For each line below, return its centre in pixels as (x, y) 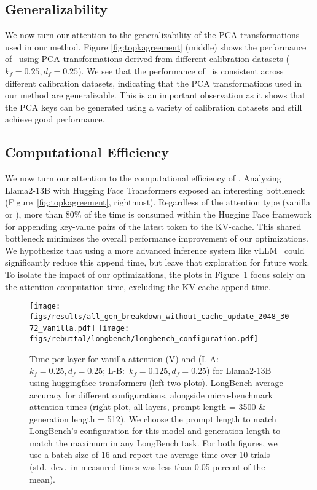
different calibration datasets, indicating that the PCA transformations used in (153, 83)
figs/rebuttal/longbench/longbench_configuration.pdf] (144, 339)
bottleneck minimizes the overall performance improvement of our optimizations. (157, 238)
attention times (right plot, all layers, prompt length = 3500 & (148, 407)
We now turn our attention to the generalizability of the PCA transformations (152, 35)
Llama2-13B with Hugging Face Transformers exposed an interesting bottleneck (155, 190)
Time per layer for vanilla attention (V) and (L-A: (124, 358)
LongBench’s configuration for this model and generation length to (155, 431)
